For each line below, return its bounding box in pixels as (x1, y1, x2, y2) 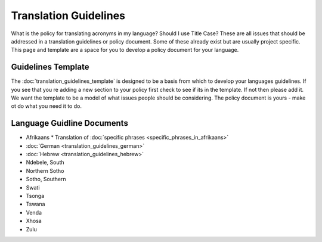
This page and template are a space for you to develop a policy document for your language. (11, 46, 239, 54)
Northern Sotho (26, 167, 64, 174)
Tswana (26, 200, 45, 208)
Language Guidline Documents (11, 118, 128, 128)
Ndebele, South (26, 159, 65, 166)
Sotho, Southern (26, 176, 67, 183)
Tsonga (26, 193, 45, 200)
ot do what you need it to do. (11, 103, 82, 110)
